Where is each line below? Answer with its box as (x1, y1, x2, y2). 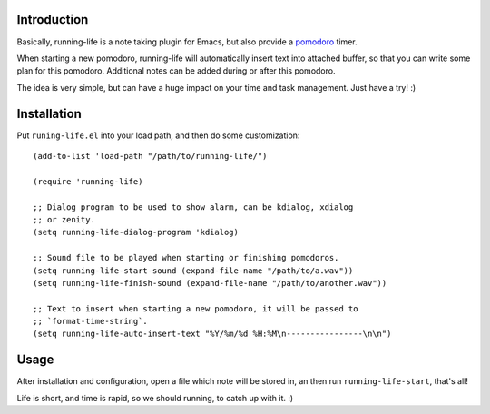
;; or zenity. (33, 214, 95, 224)
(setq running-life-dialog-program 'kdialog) (33, 227, 240, 238)
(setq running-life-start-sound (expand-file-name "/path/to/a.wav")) (33, 265, 354, 276)
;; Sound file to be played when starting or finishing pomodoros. (33, 252, 339, 263)
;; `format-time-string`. (33, 316, 149, 327)
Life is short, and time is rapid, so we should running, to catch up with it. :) (16, 392, 294, 403)
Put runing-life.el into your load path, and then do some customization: (16, 130, 300, 141)
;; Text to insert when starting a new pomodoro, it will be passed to (33, 303, 358, 313)
